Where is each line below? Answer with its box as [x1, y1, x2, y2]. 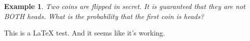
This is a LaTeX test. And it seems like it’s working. [4, 27, 165, 38]
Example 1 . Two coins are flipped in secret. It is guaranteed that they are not [4, 1, 245, 11]
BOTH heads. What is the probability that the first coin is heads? [4, 10, 204, 21]
